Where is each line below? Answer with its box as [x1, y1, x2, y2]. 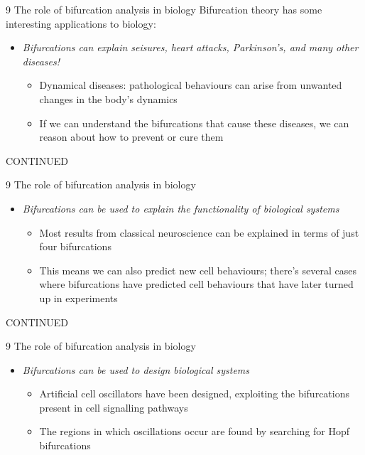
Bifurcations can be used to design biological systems [22, 362, 250, 377]
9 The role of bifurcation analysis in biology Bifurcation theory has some [6, 2, 322, 16]
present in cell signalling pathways [39, 400, 188, 414]
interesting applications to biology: [6, 16, 156, 31]
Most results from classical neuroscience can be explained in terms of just [39, 225, 359, 240]
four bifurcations [39, 239, 111, 254]
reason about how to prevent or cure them [39, 129, 224, 144]
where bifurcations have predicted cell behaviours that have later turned [39, 277, 354, 291]
